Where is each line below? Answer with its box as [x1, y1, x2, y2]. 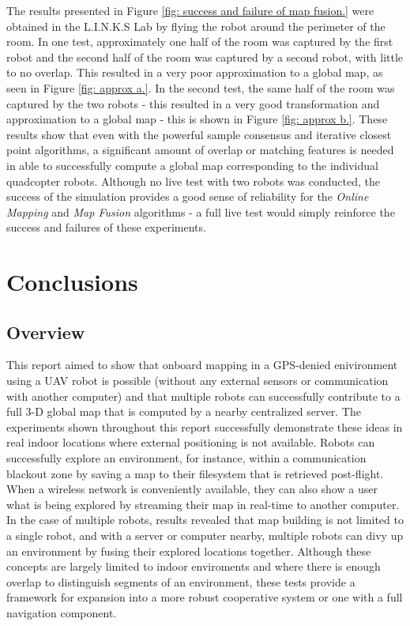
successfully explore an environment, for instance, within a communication [6, 450, 367, 466]
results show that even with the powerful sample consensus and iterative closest [6, 126, 392, 142]
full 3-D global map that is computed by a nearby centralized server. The [6, 403, 361, 420]
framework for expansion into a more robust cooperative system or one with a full [6, 589, 403, 605]
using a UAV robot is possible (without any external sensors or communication [6, 372, 389, 389]
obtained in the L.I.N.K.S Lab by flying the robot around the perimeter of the [6, 17, 386, 34]
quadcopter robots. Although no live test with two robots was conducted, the [6, 172, 380, 189]
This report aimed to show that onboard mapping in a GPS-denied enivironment [6, 356, 398, 373]
